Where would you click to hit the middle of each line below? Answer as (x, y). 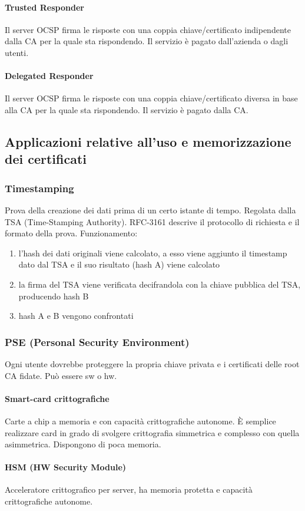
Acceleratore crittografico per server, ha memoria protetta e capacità (129, 489)
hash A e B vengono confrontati (76, 316)
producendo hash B (54, 296)
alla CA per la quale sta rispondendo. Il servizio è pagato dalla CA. (127, 109)
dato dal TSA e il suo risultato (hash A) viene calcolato (119, 264)
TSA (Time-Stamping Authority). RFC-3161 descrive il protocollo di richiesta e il (152, 221)
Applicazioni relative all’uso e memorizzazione (148, 141)
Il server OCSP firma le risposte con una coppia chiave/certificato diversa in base (151, 98)
